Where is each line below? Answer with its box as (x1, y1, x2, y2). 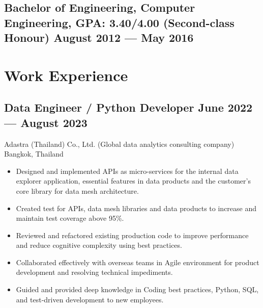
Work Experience (4, 64, 128, 85)
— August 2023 (4, 114, 87, 130)
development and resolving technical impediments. (16, 267, 173, 277)
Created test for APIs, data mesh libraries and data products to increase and (16, 202, 257, 213)
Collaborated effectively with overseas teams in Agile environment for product (16, 256, 259, 267)
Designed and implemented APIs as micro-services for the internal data (16, 165, 239, 176)
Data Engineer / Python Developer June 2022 (4, 99, 253, 115)
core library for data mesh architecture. (16, 185, 139, 196)
